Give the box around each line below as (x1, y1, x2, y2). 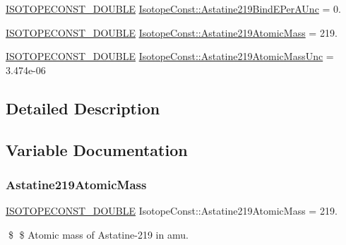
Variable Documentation (6, 138, 188, 160)
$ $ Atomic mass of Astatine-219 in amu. (8, 227, 189, 241)
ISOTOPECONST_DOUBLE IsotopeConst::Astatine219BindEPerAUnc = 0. (6, 1, 341, 16)
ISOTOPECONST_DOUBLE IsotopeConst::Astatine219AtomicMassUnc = (6, 49, 334, 64)
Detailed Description (6, 97, 160, 119)
